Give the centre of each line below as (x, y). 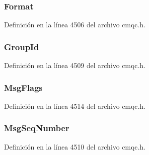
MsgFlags (23, 87)
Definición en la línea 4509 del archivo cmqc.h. (75, 65)
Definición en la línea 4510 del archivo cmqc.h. (75, 146)
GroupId (22, 46)
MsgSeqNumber (37, 128)
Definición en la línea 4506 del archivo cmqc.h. (75, 25)
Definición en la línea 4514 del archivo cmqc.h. (75, 106)
